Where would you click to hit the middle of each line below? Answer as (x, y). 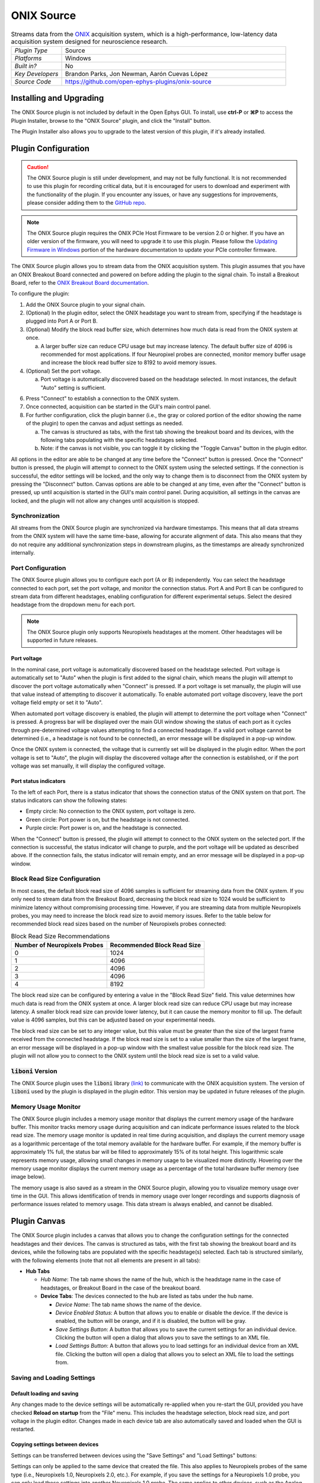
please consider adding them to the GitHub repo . (87, 203)
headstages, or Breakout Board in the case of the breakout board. (121, 1288)
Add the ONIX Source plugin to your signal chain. (86, 304)
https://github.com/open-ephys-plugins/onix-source (138, 81)
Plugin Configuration (50, 149)
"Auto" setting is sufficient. (73, 387)
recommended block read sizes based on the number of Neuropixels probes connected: (119, 924)
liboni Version (34, 1071)
